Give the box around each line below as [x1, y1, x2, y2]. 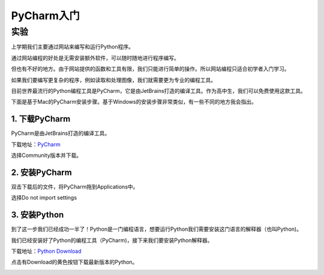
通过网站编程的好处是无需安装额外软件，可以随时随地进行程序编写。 [11, 54, 179, 61]
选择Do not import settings [11, 194, 77, 201]
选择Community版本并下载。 [11, 152, 82, 159]
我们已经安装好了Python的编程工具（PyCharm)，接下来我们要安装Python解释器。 [11, 237, 213, 244]
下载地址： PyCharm [11, 141, 61, 148]
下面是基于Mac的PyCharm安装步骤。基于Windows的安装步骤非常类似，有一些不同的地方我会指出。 [11, 98, 257, 105]
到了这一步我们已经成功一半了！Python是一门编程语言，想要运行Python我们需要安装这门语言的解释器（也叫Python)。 [11, 225, 302, 233]
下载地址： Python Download [11, 247, 82, 255]
